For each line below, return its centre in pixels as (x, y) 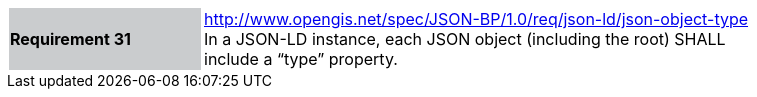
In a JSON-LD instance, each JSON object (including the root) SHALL (465, 39)
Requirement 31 (70, 39)
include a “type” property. (301, 59)
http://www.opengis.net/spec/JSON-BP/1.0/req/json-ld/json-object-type (476, 19)
